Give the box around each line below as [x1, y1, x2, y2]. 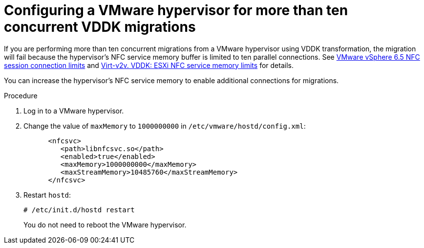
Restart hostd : [23, 190, 71, 199]
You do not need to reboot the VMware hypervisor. [23, 220, 187, 229]
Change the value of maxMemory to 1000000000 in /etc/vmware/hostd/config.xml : [23, 121, 306, 130]
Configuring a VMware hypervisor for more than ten [4, 2, 348, 19]
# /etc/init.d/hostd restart [23, 205, 135, 214]
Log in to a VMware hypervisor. [23, 106, 124, 115]
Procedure [4, 91, 38, 100]
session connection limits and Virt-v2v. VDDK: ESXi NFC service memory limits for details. [4, 61, 294, 69]
